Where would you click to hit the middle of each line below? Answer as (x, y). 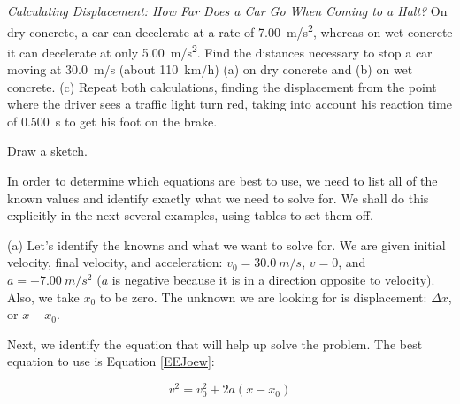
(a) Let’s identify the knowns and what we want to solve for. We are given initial (226, 244)
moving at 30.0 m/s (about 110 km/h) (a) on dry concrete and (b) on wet (210, 69)
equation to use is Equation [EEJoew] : (111, 361)
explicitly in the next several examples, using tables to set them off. (190, 215)
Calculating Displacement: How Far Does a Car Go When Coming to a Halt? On (227, 11)
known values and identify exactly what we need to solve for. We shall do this (218, 198)
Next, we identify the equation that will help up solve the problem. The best (215, 343)
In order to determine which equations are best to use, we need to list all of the (222, 181)
